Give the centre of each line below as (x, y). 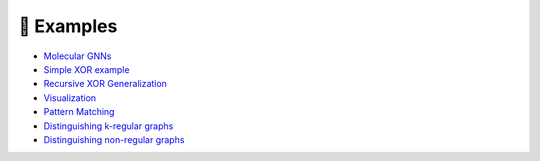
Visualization (70, 97)
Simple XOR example (86, 69)
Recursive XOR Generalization (105, 84)
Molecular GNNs (77, 56)
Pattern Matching (79, 112)
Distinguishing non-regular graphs (114, 139)
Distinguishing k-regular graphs (108, 126)
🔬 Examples (68, 26)
